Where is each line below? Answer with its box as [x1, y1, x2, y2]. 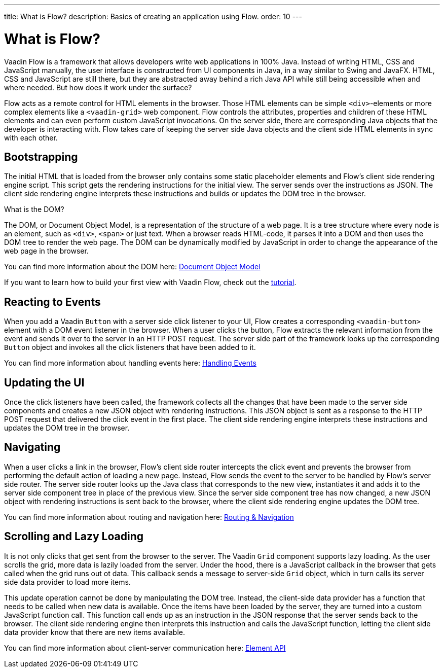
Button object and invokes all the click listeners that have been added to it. [4, 343, 256, 352]
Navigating [4, 441, 61, 454]
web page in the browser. [4, 246, 89, 256]
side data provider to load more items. [4, 577, 131, 586]
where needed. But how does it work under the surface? [4, 83, 192, 92]
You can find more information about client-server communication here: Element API [4, 643, 286, 652]
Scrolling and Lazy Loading [4, 530, 144, 543]
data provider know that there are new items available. [4, 627, 185, 636]
